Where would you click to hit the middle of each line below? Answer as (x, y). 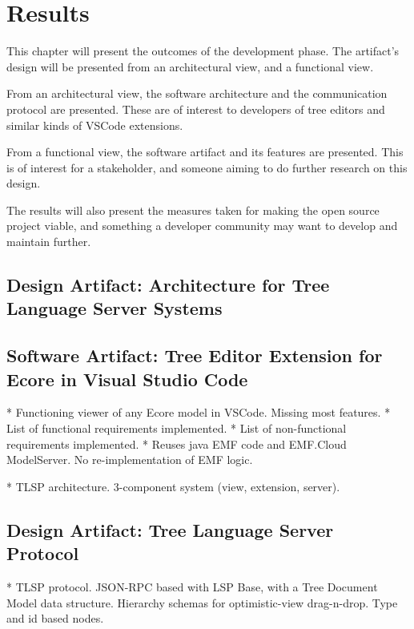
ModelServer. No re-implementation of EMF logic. (130, 460)
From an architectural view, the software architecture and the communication (197, 93)
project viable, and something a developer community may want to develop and (202, 226)
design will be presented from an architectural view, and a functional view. (190, 66)
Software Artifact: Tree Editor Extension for (195, 355)
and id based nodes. (55, 618)
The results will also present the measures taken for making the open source (193, 210)
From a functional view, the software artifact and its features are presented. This (205, 152)
